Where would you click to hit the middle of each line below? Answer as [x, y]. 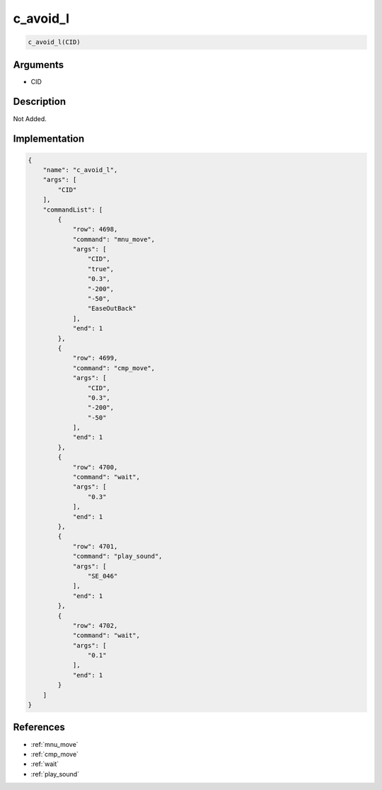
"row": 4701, [95, 546]
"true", [101, 269]
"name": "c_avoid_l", [80, 170]
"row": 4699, [95, 358]
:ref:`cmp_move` [55, 754]
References [39, 727]
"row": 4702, [95, 625]
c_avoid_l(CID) [54, 42]
